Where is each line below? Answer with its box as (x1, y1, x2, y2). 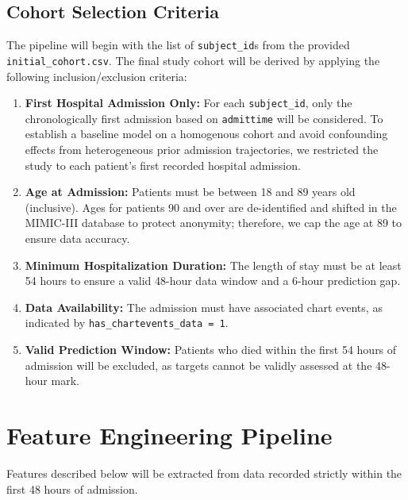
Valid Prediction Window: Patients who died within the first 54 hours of (25, 341, 397, 358)
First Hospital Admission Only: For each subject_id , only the (25, 94, 352, 111)
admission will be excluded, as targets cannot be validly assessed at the (25, 356, 372, 373)
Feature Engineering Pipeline (6, 418, 333, 451)
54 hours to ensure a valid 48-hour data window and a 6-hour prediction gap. (25, 272, 401, 289)
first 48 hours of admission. (6, 480, 138, 497)
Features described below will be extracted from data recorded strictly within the (6, 464, 402, 481)
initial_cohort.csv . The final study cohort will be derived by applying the (6, 52, 380, 68)
